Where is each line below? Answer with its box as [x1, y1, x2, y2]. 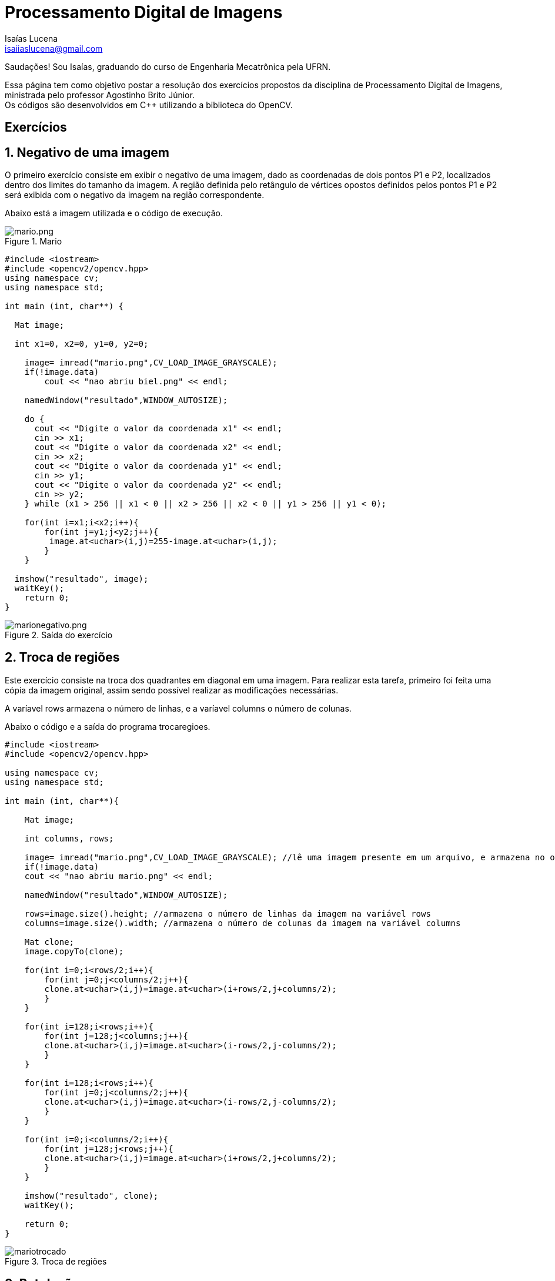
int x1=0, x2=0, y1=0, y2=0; [14, 339, 149, 349]
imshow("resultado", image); [14, 574, 149, 584]
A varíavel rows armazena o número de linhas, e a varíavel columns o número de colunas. [5, 703, 352, 713]
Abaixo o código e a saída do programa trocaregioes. [5, 721, 210, 732]
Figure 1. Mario [5, 236, 62, 247]
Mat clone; [24, 937, 75, 947]
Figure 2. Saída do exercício [5, 630, 113, 640]
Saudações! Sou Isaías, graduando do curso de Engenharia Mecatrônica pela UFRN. [5, 61, 331, 72]
